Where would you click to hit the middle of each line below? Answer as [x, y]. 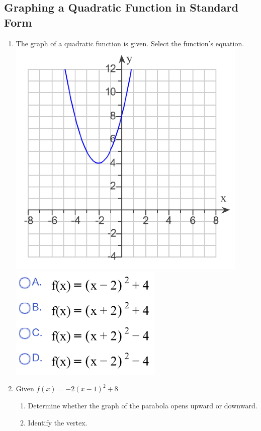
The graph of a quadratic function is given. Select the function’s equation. [130, 43]
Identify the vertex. [58, 422]
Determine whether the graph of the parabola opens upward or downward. [143, 405]
